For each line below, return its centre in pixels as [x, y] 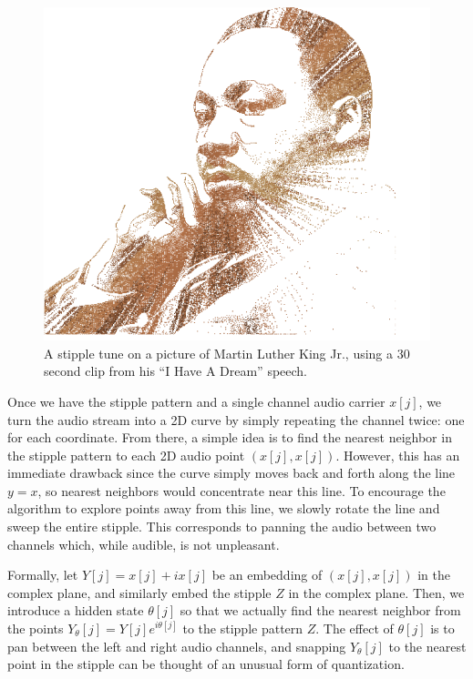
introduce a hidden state [76, 610]
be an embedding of [267, 575]
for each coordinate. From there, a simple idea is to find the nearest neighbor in [230, 437]
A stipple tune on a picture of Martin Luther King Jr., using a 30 [227, 353]
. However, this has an [398, 455]
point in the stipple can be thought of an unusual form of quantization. [206, 664]
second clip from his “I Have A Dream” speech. [176, 371]
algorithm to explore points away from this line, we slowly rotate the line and [224, 508]
